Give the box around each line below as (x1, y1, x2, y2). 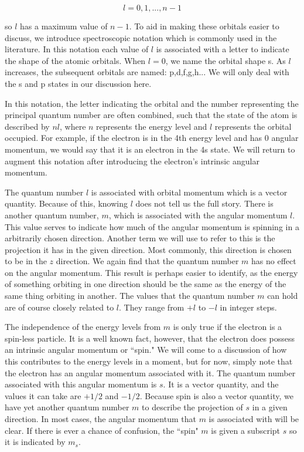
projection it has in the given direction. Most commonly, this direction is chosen (5, 243, 292, 255)
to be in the (5, 255, 47, 267)
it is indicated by (5, 436, 66, 448)
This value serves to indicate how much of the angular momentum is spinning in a (5, 220, 299, 232)
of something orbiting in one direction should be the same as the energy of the (5, 278, 286, 290)
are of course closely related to (5, 301, 114, 313)
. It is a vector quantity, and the (163, 378, 279, 390)
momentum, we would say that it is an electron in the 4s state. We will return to (5, 143, 295, 155)
